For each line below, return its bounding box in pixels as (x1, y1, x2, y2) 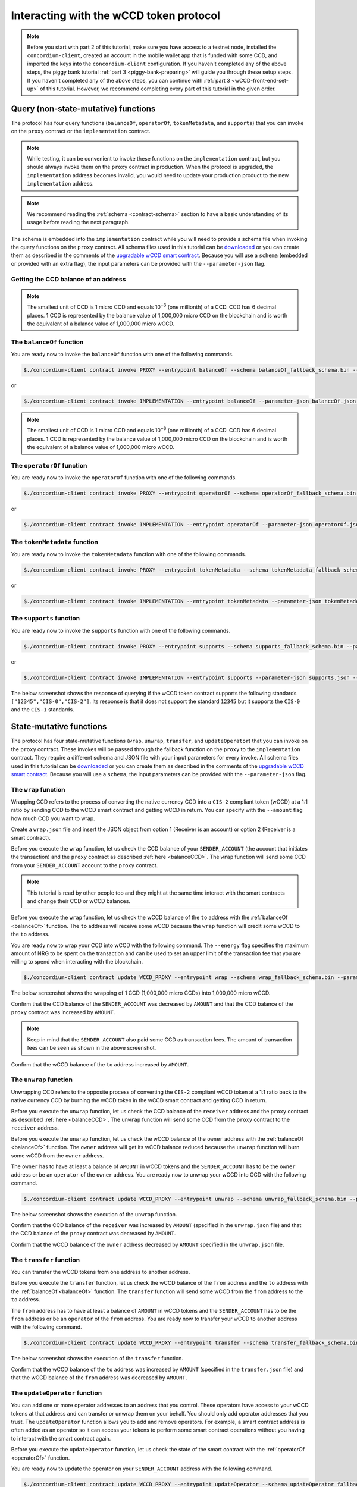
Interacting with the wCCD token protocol (11, 9, 220, 22)
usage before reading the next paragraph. (27, 219, 130, 226)
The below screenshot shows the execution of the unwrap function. (11, 1210, 177, 1218)
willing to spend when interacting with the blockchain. (11, 958, 143, 965)
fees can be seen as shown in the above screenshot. (27, 1044, 156, 1052)
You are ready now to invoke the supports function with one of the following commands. (11, 627, 231, 634)
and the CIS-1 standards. (11, 706, 74, 713)
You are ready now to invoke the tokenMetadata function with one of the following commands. (11, 551, 246, 558)
